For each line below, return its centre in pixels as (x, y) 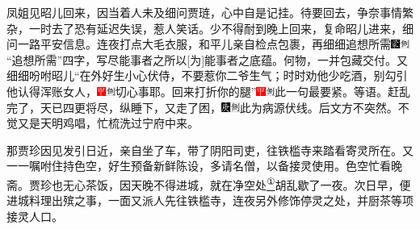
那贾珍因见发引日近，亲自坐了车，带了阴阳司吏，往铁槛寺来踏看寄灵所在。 (204, 150)
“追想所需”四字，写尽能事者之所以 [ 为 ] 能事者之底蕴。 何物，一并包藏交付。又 (208, 59)
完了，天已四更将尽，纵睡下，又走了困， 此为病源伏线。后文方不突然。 (202, 107)
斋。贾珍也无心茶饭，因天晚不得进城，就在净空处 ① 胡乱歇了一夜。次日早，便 (209, 183)
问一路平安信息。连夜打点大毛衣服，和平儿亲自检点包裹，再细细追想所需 (199, 44)
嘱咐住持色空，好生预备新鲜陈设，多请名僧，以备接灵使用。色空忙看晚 (215, 166)
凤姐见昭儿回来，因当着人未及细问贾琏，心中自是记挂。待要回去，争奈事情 (204, 12)
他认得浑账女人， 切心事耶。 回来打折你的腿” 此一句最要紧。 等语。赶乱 (208, 91)
